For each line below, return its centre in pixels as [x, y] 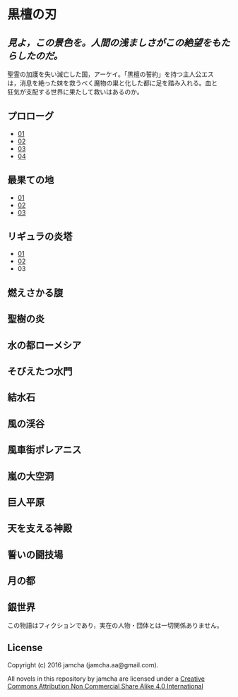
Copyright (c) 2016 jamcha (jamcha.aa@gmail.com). [83, 665]
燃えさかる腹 [35, 292]
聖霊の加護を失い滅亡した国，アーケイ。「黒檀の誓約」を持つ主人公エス [111, 74]
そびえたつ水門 [40, 371]
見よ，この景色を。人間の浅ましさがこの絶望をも [114, 43]
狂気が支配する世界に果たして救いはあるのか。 [75, 92]
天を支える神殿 [40, 529]
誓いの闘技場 [35, 554]
